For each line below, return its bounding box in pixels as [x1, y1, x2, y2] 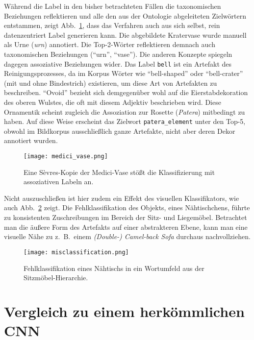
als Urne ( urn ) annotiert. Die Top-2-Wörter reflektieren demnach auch [4, 39, 215, 49]
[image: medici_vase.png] [24, 153, 108, 160]
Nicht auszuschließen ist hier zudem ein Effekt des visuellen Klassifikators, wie [4, 193, 239, 203]
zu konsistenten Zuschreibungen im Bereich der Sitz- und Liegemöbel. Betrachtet [4, 212, 247, 222]
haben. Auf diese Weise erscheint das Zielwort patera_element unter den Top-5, [4, 116, 246, 126]
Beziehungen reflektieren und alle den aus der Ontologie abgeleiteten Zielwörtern [4, 10, 246, 21]
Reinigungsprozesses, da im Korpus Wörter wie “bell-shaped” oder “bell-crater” [4, 68, 243, 78]
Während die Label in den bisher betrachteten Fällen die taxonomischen [4, 1, 221, 11]
